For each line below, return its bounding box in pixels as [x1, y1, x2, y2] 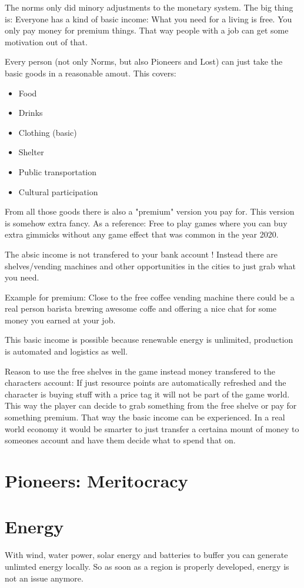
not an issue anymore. [5, 572, 83, 584]
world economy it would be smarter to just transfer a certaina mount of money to [5, 422, 299, 435]
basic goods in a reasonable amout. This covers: [5, 66, 176, 79]
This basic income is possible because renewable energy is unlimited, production [5, 333, 293, 346]
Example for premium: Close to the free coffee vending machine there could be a [5, 290, 295, 303]
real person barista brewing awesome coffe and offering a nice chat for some [5, 302, 277, 315]
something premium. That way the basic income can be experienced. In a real [5, 411, 285, 423]
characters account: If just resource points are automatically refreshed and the [5, 376, 286, 389]
